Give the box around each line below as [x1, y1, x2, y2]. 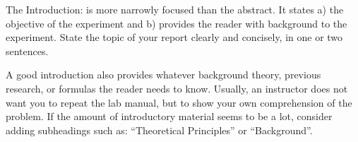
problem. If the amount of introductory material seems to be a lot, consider [6, 109, 333, 124]
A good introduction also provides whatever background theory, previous [6, 67, 321, 82]
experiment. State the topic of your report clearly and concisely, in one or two [6, 30, 343, 45]
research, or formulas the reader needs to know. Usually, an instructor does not [6, 81, 348, 95]
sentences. [6, 43, 49, 58]
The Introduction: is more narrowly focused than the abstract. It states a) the [6, 2, 344, 16]
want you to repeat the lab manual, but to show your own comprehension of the [6, 95, 352, 110]
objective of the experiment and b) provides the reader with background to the [6, 16, 347, 30]
